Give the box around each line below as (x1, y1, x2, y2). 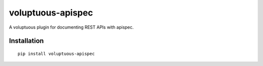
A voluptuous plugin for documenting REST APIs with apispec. (9, 24, 134, 30)
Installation (9, 37, 44, 45)
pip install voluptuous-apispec (18, 51, 95, 56)
